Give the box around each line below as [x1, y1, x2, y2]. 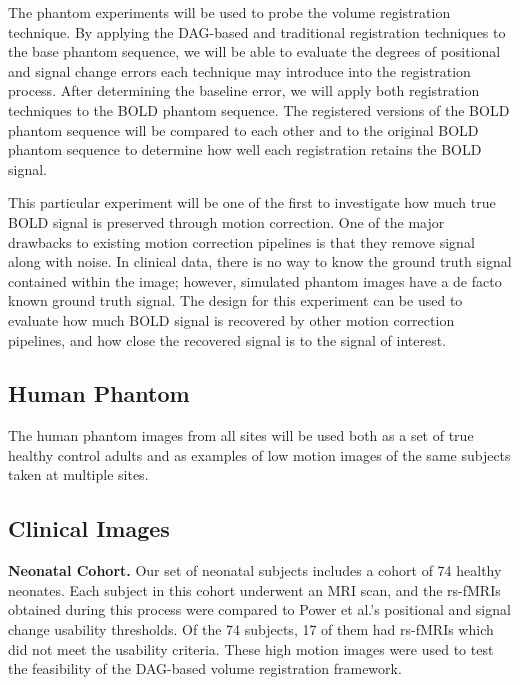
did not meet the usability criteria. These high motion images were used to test [8, 638, 494, 659]
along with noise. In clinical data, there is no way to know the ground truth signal [8, 251, 512, 272]
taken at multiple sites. [8, 464, 149, 485]
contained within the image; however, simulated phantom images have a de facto [8, 270, 502, 291]
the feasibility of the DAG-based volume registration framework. [8, 658, 402, 679]
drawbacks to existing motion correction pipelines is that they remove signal [8, 231, 475, 252]
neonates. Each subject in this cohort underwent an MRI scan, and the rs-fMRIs [8, 579, 501, 600]
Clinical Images [8, 513, 170, 544]
